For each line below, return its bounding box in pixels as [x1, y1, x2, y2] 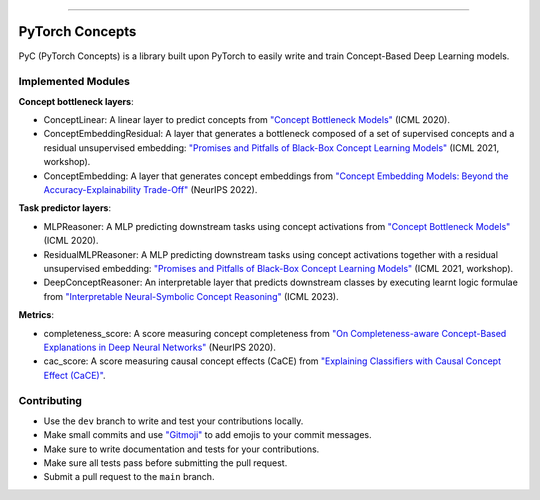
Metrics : [18, 309, 55, 321]
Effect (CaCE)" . [43, 369, 106, 381]
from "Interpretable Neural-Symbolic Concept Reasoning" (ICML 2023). [43, 290, 339, 302]
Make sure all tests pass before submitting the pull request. [43, 457, 288, 469]
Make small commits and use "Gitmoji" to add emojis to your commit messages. [43, 429, 372, 441]
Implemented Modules [18, 75, 130, 89]
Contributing [18, 394, 82, 408]
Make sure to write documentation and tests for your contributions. [43, 443, 320, 455]
